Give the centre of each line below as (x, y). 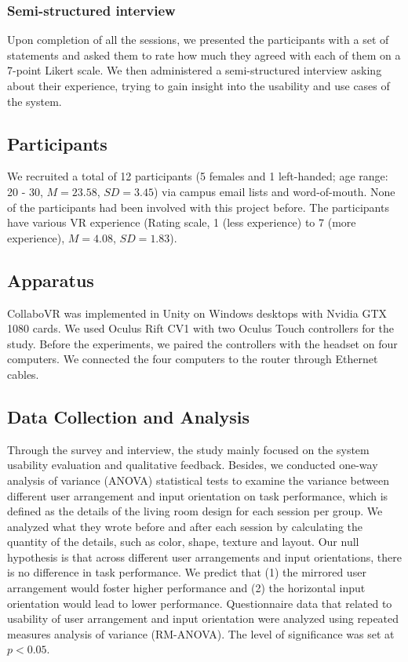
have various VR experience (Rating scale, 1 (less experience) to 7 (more (182, 222)
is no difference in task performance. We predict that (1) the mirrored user (187, 572)
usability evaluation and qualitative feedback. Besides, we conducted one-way (193, 465)
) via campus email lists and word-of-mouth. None (275, 191)
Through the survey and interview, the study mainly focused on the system (188, 449)
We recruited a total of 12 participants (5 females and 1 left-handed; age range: (198, 176)
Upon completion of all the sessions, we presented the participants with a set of (198, 40)
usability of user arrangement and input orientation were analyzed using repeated (203, 618)
